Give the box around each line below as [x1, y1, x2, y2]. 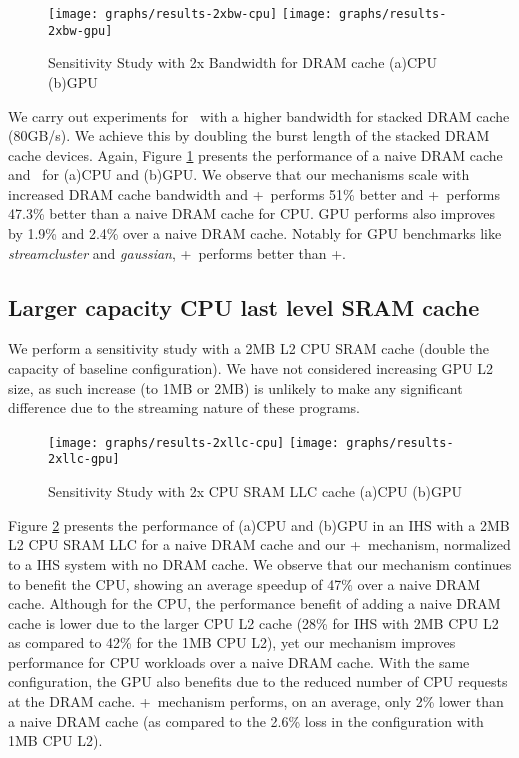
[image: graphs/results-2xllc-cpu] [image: [48, 435, 340, 450]
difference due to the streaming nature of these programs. [8, 397, 360, 418]
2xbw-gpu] [48, 23, 113, 38]
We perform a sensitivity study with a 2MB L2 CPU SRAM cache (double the [8, 338, 489, 359]
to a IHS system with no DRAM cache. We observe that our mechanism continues [8, 553, 512, 574]
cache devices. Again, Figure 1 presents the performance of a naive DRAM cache [8, 144, 503, 165]
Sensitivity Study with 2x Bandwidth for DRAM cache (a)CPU [48, 52, 438, 73]
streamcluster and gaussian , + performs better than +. [8, 242, 347, 263]
